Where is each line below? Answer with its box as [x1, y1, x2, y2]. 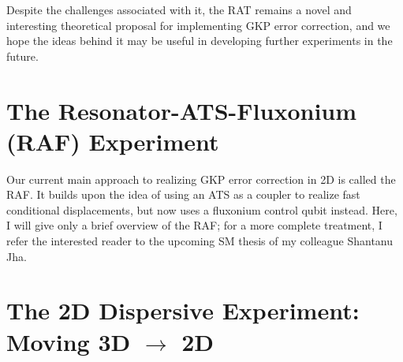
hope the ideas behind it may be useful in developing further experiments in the [6, 32, 393, 49]
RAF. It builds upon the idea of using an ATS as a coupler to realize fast [6, 186, 360, 203]
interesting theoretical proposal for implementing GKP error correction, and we [6, 17, 390, 33]
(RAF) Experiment [6, 125, 219, 157]
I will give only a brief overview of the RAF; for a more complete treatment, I [6, 217, 382, 233]
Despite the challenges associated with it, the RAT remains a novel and [6, 2, 352, 17]
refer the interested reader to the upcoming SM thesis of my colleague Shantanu [6, 233, 394, 249]
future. [6, 47, 39, 64]
